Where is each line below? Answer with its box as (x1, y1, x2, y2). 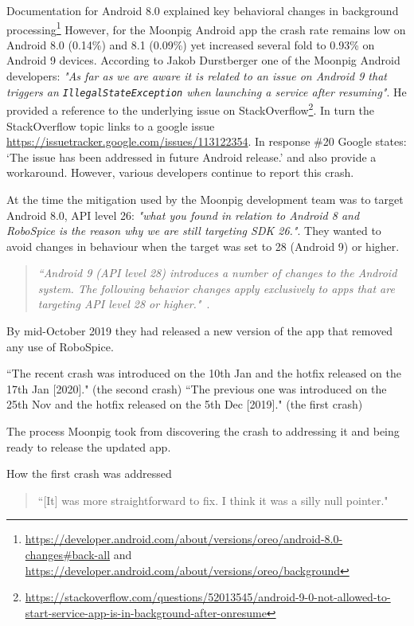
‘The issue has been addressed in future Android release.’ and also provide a (6, 148, 377, 165)
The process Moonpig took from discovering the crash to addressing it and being (6, 423, 400, 440)
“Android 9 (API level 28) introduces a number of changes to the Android (37, 264, 397, 281)
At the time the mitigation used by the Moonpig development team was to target (6, 190, 404, 207)
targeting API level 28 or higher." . (37, 295, 210, 312)
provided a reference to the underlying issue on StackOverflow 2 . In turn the (6, 100, 375, 118)
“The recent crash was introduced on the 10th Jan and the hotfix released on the (6, 365, 402, 381)
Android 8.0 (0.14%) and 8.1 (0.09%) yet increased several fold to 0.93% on (6, 36, 375, 53)
